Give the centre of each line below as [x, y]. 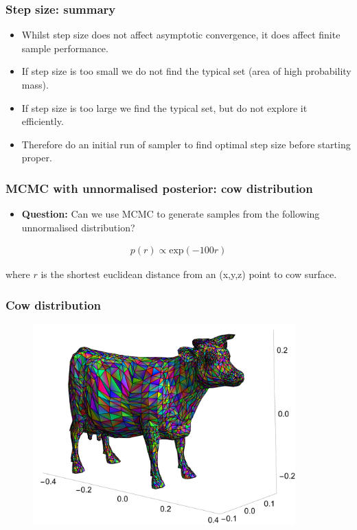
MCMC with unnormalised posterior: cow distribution [159, 188]
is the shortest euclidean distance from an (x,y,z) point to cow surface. [189, 274]
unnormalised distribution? [78, 227]
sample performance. [65, 48]
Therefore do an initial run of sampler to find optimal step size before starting [186, 144]
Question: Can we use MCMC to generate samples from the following [171, 214]
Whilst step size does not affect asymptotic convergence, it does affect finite [181, 35]
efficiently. [43, 121]
